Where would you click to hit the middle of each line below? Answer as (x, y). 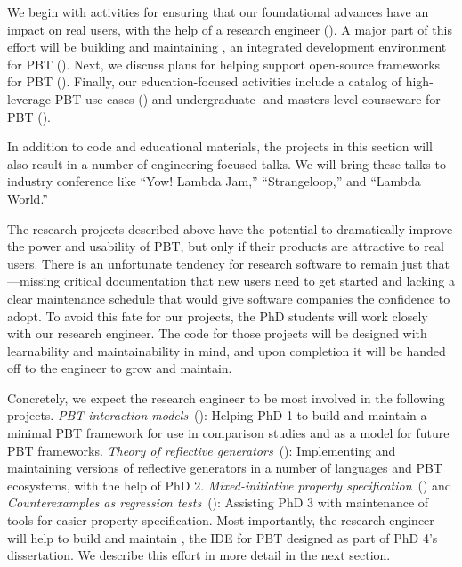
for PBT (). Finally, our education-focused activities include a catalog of (205, 81)
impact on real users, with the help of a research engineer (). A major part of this (230, 29)
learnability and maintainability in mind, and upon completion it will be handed (227, 350)
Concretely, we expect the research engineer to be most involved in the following (226, 397)
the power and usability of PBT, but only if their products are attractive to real (226, 246)
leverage (29, 98)
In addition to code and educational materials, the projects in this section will (220, 146)
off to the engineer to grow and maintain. (120, 368)
